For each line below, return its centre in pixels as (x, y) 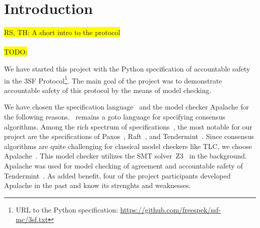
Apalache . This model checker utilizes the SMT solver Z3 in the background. (125, 156)
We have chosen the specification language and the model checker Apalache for (126, 107)
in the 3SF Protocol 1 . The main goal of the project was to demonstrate (113, 79)
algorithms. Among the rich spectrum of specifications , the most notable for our (128, 126)
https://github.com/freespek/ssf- (170, 209)
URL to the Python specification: (67, 209)
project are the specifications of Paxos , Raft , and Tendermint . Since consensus (129, 136)
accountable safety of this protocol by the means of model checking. (108, 90)
